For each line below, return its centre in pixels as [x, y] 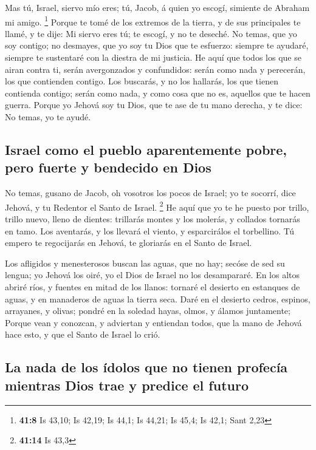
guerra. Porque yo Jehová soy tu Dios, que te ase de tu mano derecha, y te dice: [154, 105]
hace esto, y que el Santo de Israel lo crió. [83, 334]
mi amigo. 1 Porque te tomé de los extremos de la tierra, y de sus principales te [153, 21]
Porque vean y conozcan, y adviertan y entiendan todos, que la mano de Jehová [153, 322]
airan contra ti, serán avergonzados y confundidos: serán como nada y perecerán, [155, 69]
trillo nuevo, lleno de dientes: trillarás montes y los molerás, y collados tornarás [153, 219]
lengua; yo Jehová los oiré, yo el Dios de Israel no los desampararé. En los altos [153, 275]
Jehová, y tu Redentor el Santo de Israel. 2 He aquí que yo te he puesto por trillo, [157, 206]
